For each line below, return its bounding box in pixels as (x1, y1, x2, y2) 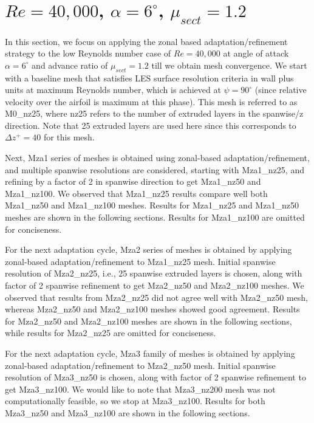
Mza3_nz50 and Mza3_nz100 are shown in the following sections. (5, 406, 250, 419)
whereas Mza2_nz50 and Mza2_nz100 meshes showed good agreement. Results (5, 303, 300, 315)
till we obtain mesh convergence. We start (151, 58, 307, 71)
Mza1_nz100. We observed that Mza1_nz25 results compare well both (5, 187, 268, 199)
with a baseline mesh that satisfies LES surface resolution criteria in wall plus (5, 71, 294, 84)
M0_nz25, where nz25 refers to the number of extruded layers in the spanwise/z (5, 107, 304, 120)
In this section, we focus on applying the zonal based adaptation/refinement (5, 35, 288, 47)
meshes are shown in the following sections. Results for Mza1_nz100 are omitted (5, 211, 305, 224)
